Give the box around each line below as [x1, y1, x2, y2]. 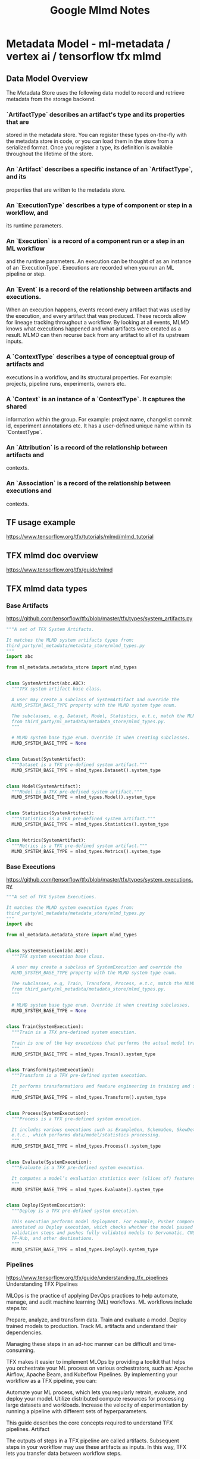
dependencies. [6, 1329, 43, 1336]
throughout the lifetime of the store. [6, 150, 93, 158]
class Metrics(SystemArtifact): [6, 837, 86, 843]
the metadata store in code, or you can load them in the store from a [6, 138, 174, 145]
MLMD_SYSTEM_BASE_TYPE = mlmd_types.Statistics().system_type [11, 821, 169, 827]
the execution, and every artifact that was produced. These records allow [6, 313, 186, 320]
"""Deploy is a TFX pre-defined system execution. [11, 1208, 140, 1214]
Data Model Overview [6, 73, 88, 83]
